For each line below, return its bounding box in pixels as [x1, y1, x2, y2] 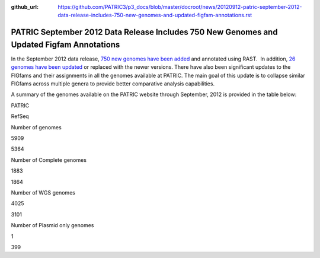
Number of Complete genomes [11, 156, 87, 163]
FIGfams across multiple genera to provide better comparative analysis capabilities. [11, 80, 215, 87]
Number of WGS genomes [11, 189, 75, 196]
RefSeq [11, 113, 29, 120]
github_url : [11, 4, 39, 10]
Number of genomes [11, 123, 62, 130]
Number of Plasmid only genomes [11, 222, 94, 229]
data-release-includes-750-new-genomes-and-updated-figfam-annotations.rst [57, 12, 252, 19]
